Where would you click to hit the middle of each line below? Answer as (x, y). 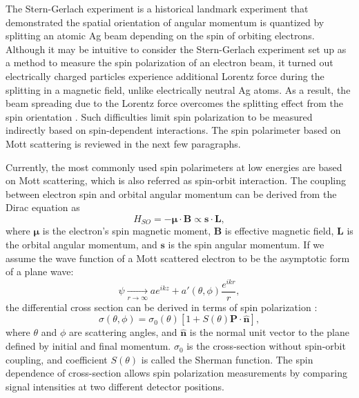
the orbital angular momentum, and (81, 244)
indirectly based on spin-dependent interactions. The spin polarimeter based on (173, 130)
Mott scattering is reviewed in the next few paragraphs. (123, 143)
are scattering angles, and (123, 332)
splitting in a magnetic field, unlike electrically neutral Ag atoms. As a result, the (178, 89)
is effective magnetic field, (279, 231)
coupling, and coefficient (57, 359)
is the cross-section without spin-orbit (266, 346)
